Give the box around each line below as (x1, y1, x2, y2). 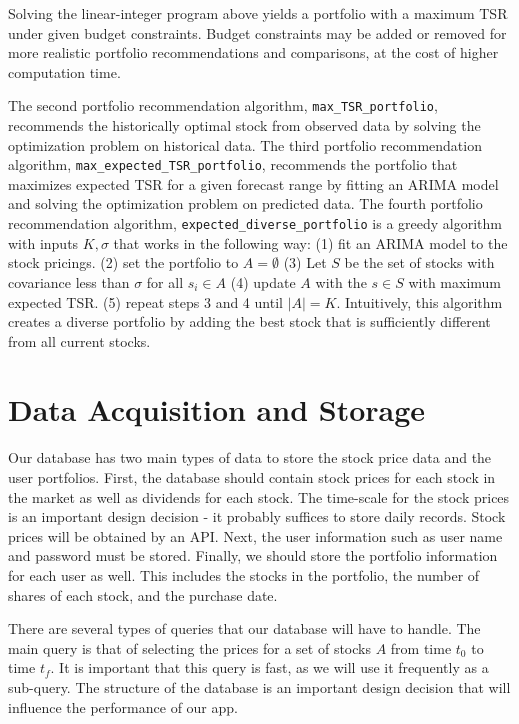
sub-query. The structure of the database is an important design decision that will (8, 676, 511, 697)
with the (315, 271, 367, 292)
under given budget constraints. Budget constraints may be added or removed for (8, 22, 507, 43)
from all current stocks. (8, 330, 151, 351)
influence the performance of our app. (8, 696, 238, 717)
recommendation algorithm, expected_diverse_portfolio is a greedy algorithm (8, 213, 502, 234)
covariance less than (8, 271, 130, 292)
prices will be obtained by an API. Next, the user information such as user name (8, 525, 503, 546)
